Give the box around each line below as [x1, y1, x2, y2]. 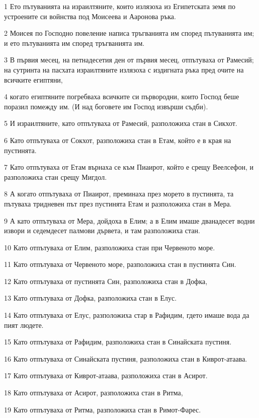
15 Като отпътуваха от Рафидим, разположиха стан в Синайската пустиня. [4, 336, 232, 347]
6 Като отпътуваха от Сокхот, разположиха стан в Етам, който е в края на [4, 134, 231, 145]
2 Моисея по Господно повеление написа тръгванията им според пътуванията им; [4, 28, 254, 38]
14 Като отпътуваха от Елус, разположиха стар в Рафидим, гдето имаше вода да [4, 310, 249, 320]
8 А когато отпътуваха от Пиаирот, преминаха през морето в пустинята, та [4, 188, 234, 199]
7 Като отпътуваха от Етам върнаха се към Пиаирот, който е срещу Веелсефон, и [4, 162, 253, 172]
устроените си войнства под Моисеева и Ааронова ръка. [4, 11, 176, 21]
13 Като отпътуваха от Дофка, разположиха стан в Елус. [4, 293, 177, 303]
